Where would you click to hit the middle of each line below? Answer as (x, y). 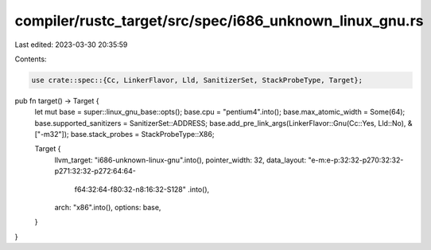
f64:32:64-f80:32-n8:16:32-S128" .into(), (142, 189)
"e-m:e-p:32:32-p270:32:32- (355, 160)
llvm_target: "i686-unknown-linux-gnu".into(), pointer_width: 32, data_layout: (180, 160)
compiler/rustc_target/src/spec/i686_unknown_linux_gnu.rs (219, 21)
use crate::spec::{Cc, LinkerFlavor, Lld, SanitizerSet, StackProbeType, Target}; (197, 80)
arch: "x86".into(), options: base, (108, 208)
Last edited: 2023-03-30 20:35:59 (71, 45)
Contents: (31, 59)
